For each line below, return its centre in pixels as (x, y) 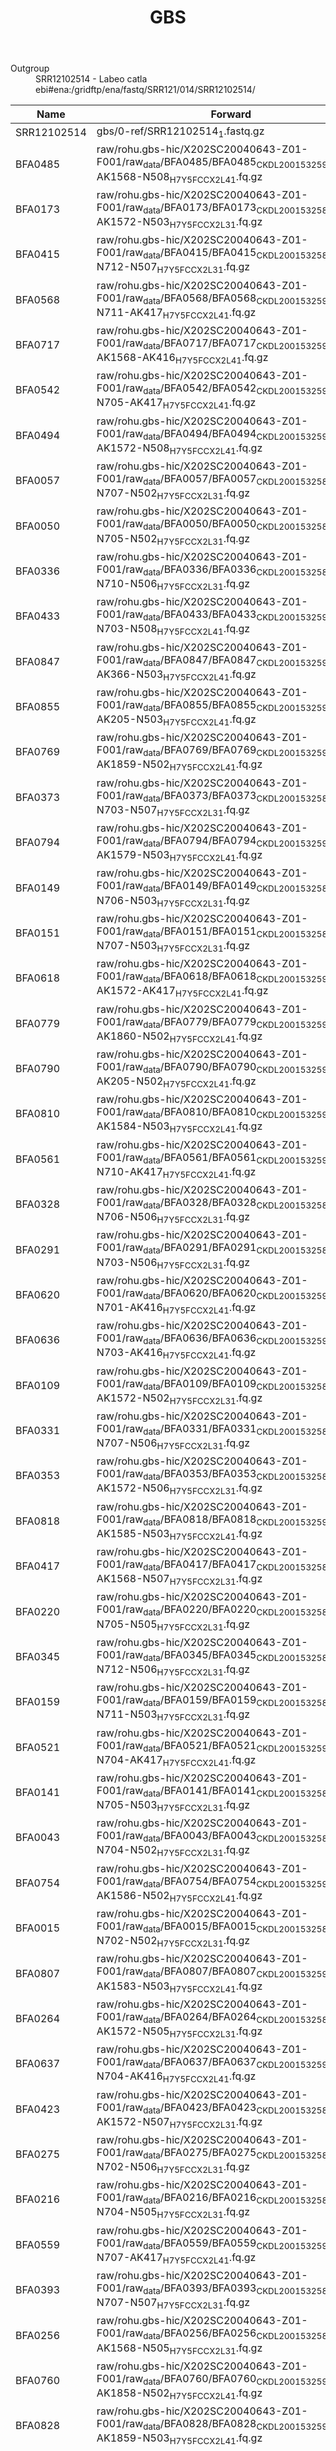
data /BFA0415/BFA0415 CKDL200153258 (235, 253)
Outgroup (30, 68)
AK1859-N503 (133, 2438)
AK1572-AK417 (136, 991)
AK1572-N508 (133, 448)
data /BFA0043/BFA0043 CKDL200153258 (235, 1837)
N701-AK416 (129, 1307)
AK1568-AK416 (136, 358)
